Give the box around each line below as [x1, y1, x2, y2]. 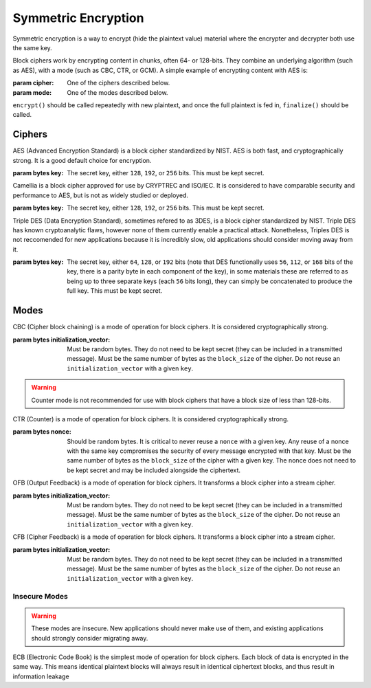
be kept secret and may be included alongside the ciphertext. [67, 466, 240, 474]
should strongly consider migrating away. [31, 634, 148, 642]
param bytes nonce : [12, 428, 71, 436]
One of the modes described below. [67, 88, 168, 96]
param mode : [12, 88, 52, 96]
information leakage [12, 672, 69, 680]
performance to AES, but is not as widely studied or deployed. [12, 191, 189, 199]
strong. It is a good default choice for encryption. [12, 156, 152, 164]
